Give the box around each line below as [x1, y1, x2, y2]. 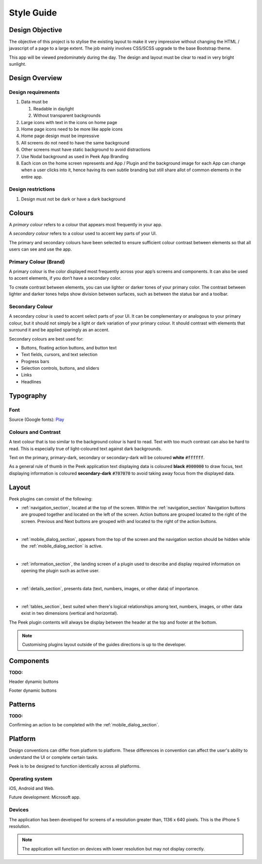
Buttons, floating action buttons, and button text [21, 344, 117, 350]
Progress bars [21, 358, 49, 364]
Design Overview [9, 74, 63, 82]
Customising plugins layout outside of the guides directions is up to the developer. [22, 642, 186, 648]
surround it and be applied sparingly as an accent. [9, 327, 110, 333]
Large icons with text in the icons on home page [21, 119, 117, 125]
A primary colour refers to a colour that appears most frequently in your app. [9, 221, 163, 227]
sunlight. [9, 61, 27, 67]
